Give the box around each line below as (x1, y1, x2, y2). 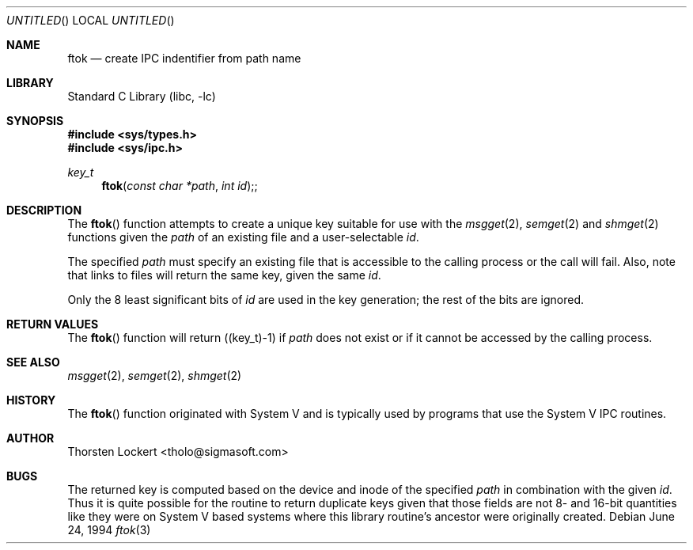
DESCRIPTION (6, 203, 82, 217)
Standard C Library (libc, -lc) (67, 89, 216, 103)
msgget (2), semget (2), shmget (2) (67, 369, 242, 382)
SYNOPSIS (6, 114, 64, 127)
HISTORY (6, 393, 56, 407)
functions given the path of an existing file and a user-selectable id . (67, 230, 419, 244)
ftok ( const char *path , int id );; (101, 179, 258, 192)
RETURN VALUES (6, 317, 99, 331)
